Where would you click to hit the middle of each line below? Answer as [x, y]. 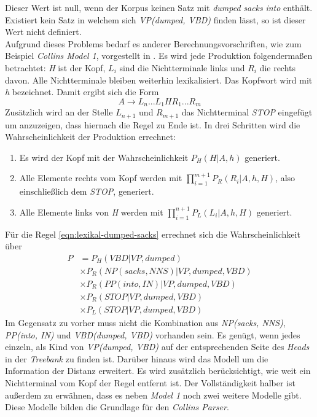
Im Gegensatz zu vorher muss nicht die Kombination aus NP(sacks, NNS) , [145, 322]
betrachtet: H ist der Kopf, [55, 67]
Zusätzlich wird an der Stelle [59, 112]
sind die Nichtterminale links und [182, 67]
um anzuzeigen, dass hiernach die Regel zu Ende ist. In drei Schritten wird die [153, 124]
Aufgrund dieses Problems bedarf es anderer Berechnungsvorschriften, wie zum [153, 43]
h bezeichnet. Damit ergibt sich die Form [82, 92]
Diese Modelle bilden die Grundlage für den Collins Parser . [117, 407]
